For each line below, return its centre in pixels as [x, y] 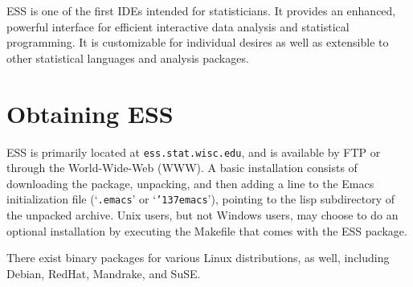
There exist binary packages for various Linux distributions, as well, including [198, 258]
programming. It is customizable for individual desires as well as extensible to [198, 42]
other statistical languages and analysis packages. [128, 57]
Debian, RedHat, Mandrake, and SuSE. [104, 273]
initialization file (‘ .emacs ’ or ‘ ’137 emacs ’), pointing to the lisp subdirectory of [201, 199]
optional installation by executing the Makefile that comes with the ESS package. [207, 230]
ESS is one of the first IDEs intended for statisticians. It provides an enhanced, [201, 10]
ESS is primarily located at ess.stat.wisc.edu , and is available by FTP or [194, 152]
